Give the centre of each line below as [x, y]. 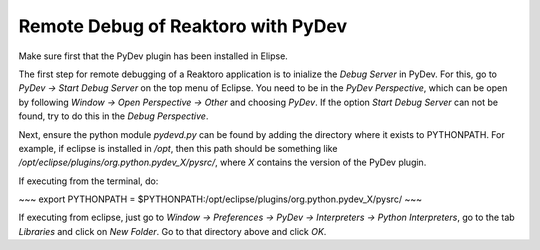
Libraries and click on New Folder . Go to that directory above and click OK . [172, 231]
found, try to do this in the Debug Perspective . [113, 116]
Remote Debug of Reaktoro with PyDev [183, 26]
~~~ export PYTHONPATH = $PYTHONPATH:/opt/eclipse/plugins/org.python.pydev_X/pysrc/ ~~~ [220, 199]
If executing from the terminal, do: [88, 181]
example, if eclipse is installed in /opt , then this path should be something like [178, 148]
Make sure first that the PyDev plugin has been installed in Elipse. [153, 56]
